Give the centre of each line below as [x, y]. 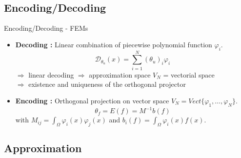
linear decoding [51, 74]
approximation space [120, 74]
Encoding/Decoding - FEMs [46, 28]
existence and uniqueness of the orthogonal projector [107, 84]
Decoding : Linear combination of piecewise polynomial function [114, 44]
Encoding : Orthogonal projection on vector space [92, 100]
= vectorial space [189, 74]
